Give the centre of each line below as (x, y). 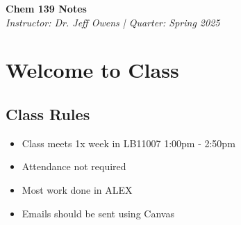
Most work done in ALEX (77, 189)
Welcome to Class (92, 70)
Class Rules (48, 114)
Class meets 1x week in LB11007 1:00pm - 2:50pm (128, 143)
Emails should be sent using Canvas (98, 213)
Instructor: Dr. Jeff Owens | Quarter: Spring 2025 (113, 22)
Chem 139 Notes (46, 8)
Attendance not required (74, 166)
